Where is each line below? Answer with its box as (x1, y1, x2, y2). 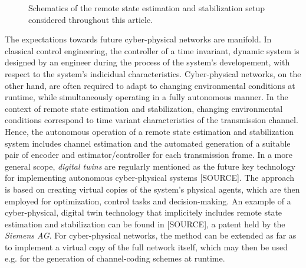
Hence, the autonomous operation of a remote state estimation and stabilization (5, 125, 294, 137)
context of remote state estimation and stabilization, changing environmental (5, 102, 283, 114)
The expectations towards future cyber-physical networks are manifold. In (5, 33, 272, 45)
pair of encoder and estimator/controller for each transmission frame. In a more (5, 148, 292, 161)
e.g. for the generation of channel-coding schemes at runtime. (5, 252, 225, 264)
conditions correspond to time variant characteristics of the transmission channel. (5, 114, 298, 126)
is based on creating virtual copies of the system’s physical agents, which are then (5, 183, 300, 195)
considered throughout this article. (28, 13, 153, 25)
